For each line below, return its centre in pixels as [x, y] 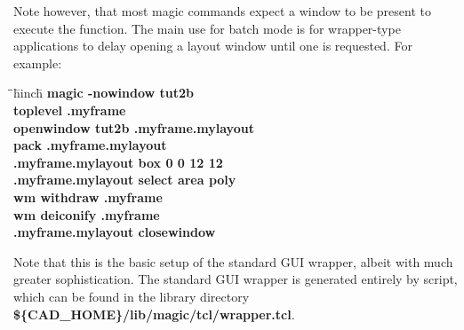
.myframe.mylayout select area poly [125, 180]
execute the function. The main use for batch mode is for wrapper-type [207, 28]
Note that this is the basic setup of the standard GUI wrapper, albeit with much [233, 261]
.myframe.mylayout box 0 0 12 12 [118, 162]
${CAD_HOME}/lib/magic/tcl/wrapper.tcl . [154, 314]
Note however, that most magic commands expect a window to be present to [223, 11]
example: [38, 63]
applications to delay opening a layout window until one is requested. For [213, 46]
